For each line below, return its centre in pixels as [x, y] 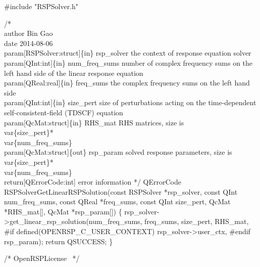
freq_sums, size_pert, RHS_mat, [197, 221]
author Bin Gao [29, 33]
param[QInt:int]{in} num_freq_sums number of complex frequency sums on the [128, 62]
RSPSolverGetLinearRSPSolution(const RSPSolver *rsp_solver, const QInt [121, 191]
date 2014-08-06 [29, 43]
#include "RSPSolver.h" [41, 6]
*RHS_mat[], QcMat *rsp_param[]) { [63, 211]
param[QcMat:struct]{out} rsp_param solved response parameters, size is [118, 152]
